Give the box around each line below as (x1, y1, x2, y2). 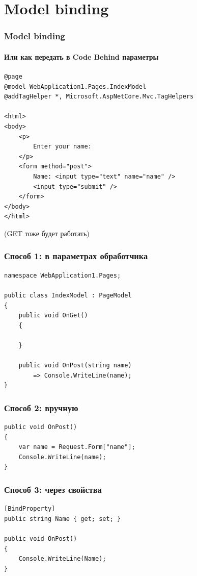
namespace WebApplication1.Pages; (4, 271, 121, 279)
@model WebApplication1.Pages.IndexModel (4, 83, 147, 90)
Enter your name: (33, 143, 92, 151)
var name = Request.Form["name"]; (18, 443, 135, 451)
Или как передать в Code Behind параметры (4, 51, 159, 62)
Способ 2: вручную (4, 401, 78, 414)
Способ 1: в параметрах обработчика (4, 249, 148, 262)
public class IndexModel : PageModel (4, 291, 132, 299)
